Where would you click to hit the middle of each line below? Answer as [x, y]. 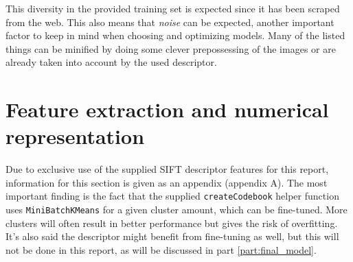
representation [75, 136]
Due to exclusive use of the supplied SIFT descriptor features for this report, [167, 169]
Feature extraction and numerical [167, 109]
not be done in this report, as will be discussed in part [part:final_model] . [161, 249]
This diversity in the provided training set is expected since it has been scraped [173, 8]
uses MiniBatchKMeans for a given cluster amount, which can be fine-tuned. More [176, 210]
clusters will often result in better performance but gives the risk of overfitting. [172, 223]
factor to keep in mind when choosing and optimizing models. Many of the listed [175, 35]
